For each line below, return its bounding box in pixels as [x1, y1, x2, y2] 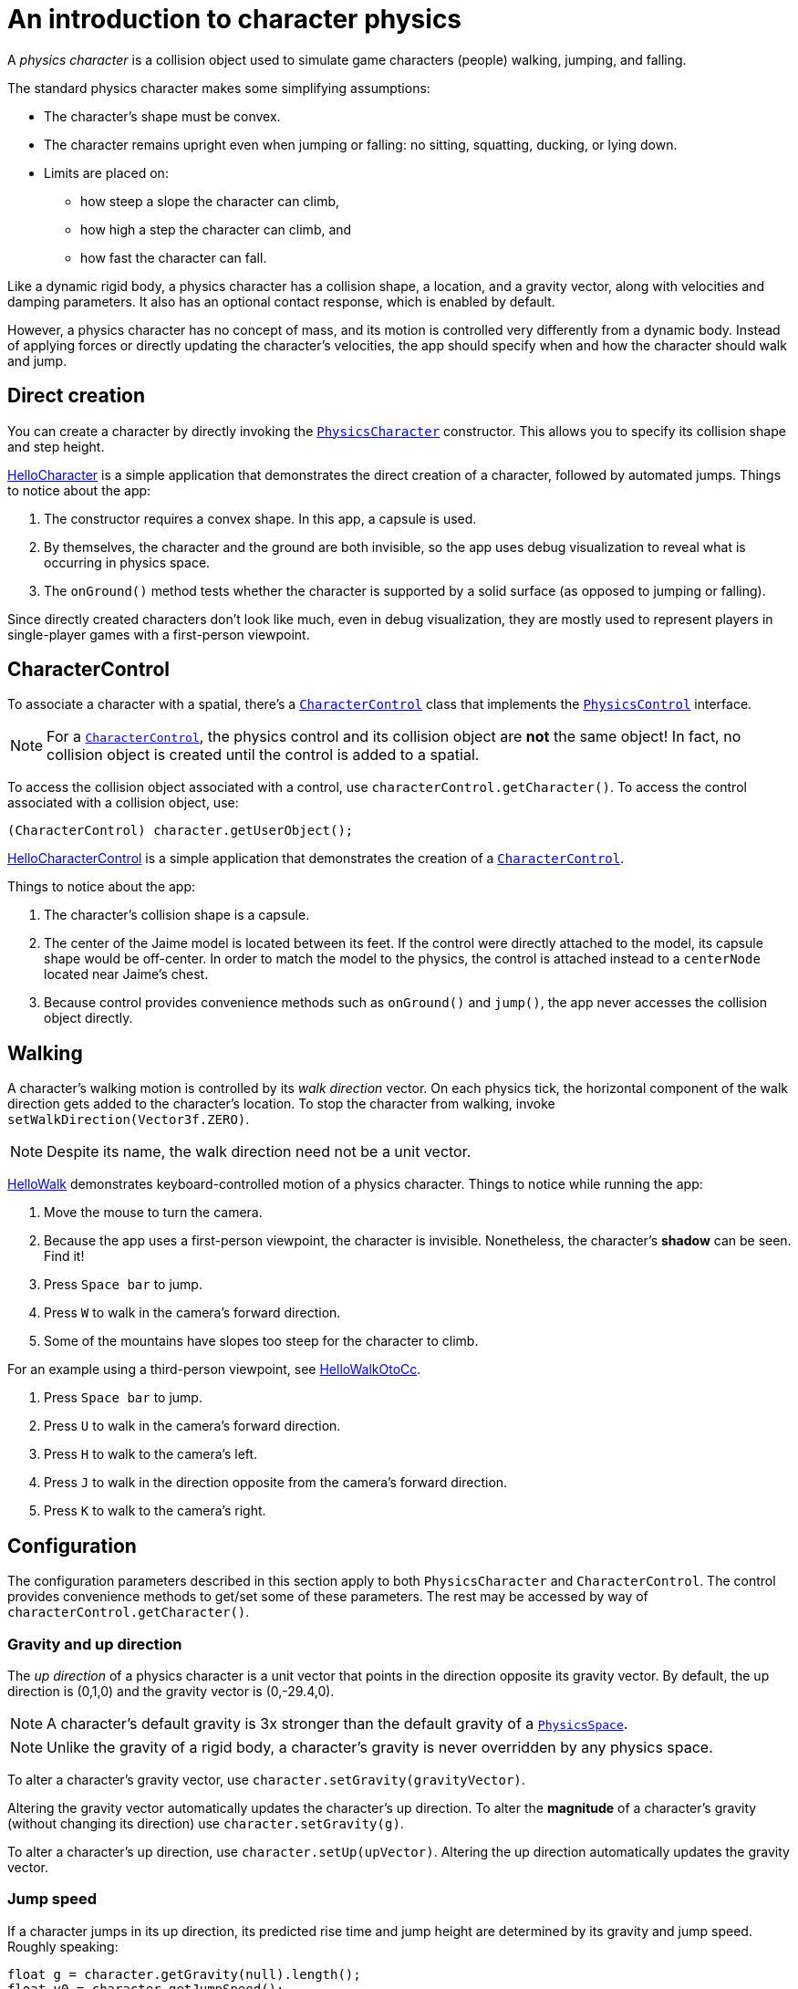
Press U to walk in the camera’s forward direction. [44, 1418, 341, 1434]
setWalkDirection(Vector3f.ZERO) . [7, 1111, 250, 1128]
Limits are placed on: [44, 164, 169, 181]
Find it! [44, 1248, 85, 1265]
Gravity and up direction [7, 1634, 182, 1653]
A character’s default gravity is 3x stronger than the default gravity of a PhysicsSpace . [47, 1713, 628, 1733]
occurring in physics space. [44, 554, 211, 570]
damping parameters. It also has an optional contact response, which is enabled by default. [7, 293, 555, 309]
